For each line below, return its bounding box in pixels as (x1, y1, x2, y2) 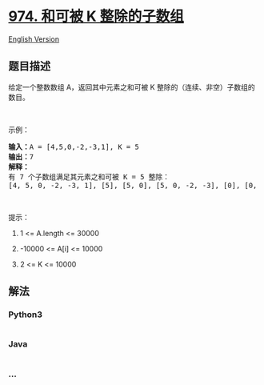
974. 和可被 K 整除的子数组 (8, 7, 184, 26)
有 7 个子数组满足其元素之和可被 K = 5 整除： (8, 172, 170, 181)
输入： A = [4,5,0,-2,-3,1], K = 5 (8, 142, 140, 151)
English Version (8, 34, 60, 44)
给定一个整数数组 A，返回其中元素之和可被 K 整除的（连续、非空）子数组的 (8, 82, 255, 92)
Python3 (8, 309, 42, 320)
